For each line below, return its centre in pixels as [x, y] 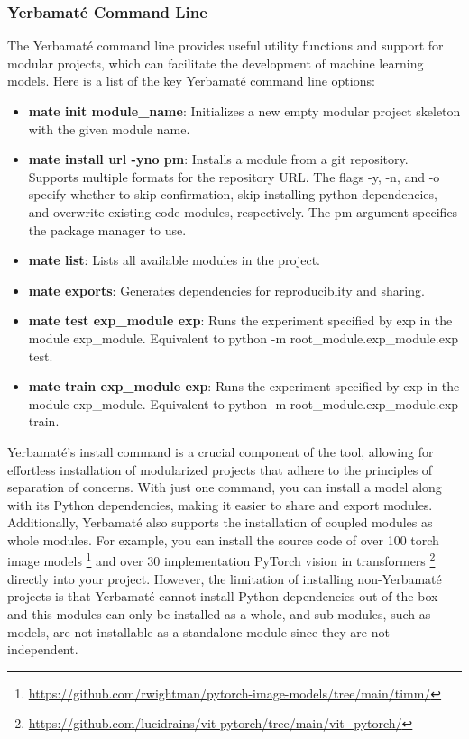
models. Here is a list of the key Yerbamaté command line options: [191, 81]
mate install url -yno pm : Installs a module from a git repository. [218, 159]
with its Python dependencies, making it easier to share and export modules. [220, 504]
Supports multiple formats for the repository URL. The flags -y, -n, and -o [234, 176]
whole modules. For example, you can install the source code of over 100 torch [223, 539]
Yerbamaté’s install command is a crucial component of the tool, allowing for [221, 451]
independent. [43, 649]
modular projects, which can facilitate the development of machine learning [216, 63]
